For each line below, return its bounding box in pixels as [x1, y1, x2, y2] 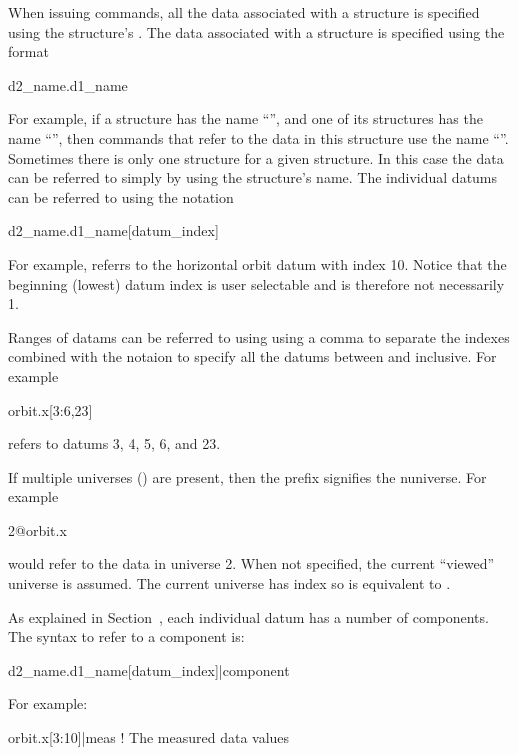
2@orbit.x [8, 519, 67, 540]
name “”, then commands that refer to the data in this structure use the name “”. [8, 127, 509, 148]
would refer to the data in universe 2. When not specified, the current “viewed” [8, 553, 495, 574]
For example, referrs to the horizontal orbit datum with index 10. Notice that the [8, 253, 507, 274]
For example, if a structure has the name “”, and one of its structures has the [8, 108, 483, 129]
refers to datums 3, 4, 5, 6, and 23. [8, 433, 221, 454]
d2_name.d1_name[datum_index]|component [8, 659, 290, 680]
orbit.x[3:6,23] [8, 399, 93, 420]
